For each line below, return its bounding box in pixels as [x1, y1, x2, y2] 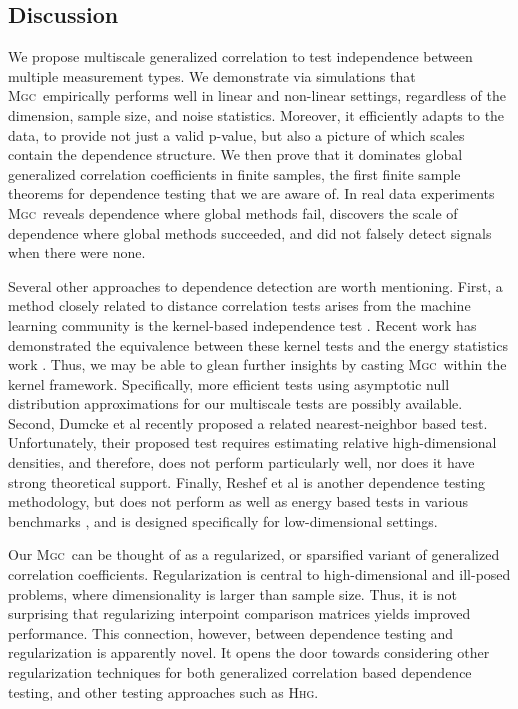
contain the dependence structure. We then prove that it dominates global [8, 144, 463, 165]
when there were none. [8, 242, 146, 263]
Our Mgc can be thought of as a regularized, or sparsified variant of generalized [8, 544, 500, 565]
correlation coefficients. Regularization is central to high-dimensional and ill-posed [8, 564, 511, 585]
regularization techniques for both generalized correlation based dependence [8, 662, 472, 683]
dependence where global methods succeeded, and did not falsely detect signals [8, 222, 492, 243]
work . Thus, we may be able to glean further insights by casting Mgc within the [8, 354, 507, 375]
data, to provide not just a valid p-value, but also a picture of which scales [8, 124, 465, 145]
